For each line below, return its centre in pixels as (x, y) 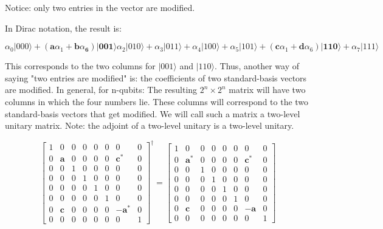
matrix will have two (267, 90)
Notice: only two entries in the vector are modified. (100, 7)
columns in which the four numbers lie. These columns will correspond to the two (157, 101)
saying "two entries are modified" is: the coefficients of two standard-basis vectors (156, 77)
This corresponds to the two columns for (80, 66)
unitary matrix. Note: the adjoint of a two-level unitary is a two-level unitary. (150, 125)
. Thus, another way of (257, 66)
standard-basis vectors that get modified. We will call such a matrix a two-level (153, 113)
